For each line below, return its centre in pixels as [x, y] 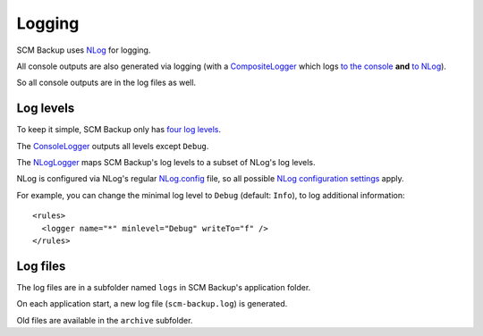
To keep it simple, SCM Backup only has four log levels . [119, 130]
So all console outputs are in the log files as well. [106, 83]
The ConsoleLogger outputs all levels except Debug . [113, 146]
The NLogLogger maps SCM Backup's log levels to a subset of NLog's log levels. [166, 163]
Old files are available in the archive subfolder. [105, 320]
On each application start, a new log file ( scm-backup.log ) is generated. [152, 304]
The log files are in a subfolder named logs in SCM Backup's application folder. [164, 287]
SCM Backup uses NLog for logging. [84, 50]
